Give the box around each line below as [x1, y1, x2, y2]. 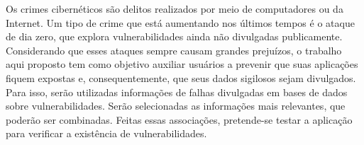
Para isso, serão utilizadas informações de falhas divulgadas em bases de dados [6, 84, 348, 99]
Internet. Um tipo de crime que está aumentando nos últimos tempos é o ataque [6, 15, 355, 30]
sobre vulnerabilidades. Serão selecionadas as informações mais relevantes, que [6, 98, 346, 113]
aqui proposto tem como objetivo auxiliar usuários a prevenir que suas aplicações [6, 57, 358, 71]
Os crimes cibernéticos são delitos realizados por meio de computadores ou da [6, 1, 343, 16]
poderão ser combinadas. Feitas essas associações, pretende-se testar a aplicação [6, 112, 353, 127]
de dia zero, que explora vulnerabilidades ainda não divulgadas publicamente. [6, 29, 343, 44]
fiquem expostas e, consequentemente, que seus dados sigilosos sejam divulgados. [6, 70, 356, 85]
